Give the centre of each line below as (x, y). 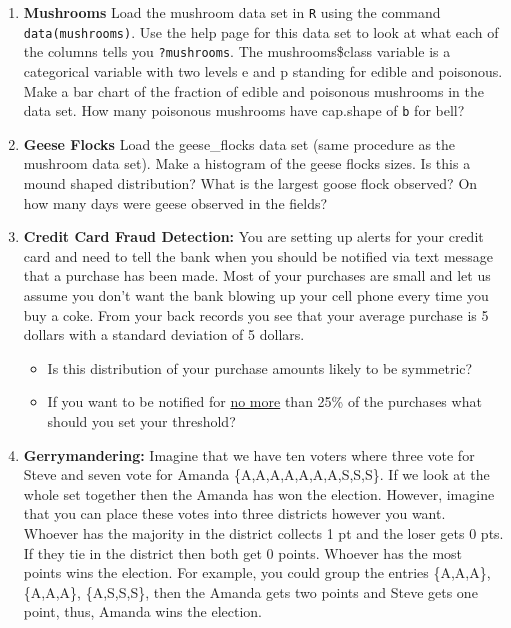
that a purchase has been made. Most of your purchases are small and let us (257, 275)
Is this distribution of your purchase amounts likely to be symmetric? (260, 367)
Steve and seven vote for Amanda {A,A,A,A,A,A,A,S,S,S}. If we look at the (256, 474)
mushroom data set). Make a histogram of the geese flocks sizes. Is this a (247, 163)
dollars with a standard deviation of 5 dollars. (164, 334)
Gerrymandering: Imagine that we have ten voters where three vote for (249, 454)
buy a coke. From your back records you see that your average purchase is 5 (256, 314)
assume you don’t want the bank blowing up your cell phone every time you (256, 294)
